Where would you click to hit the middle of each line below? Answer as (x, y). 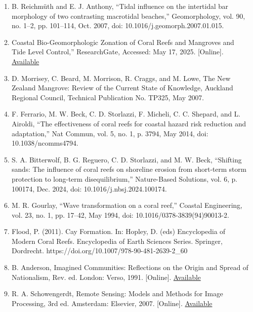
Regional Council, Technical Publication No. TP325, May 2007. (108, 97)
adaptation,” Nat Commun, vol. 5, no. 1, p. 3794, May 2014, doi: (110, 133)
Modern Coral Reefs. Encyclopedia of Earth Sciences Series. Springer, (117, 241)
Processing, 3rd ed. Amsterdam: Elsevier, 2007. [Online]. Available (112, 303)
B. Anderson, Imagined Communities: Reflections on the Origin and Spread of (130, 267)
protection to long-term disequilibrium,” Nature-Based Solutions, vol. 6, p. (125, 178)
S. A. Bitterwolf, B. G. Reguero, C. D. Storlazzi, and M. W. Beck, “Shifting (126, 159)
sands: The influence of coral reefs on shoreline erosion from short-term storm (129, 169)
